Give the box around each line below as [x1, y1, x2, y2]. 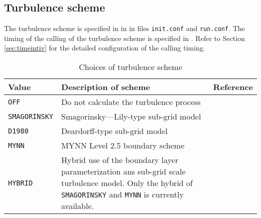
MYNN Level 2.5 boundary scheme [61, 139, 185, 151]
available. [61, 200, 94, 212]
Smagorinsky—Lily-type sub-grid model [61, 110, 201, 122]
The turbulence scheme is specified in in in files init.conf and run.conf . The [4, 23, 245, 33]
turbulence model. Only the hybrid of [61, 177, 193, 189]
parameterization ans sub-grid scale [61, 165, 186, 177]
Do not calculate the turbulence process [61, 96, 201, 108]
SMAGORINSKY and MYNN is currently [61, 188, 184, 200]
